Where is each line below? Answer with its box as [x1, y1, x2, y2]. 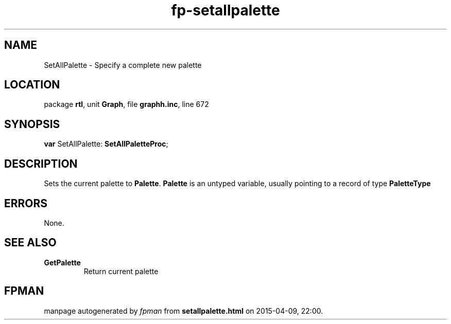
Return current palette [83, 266, 159, 276]
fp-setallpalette [171, 2, 280, 19]
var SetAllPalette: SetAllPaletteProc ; [44, 139, 168, 149]
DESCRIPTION [4, 157, 78, 170]
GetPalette [44, 258, 81, 267]
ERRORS [4, 196, 48, 210]
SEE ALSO [4, 236, 57, 249]
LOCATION [4, 78, 60, 92]
